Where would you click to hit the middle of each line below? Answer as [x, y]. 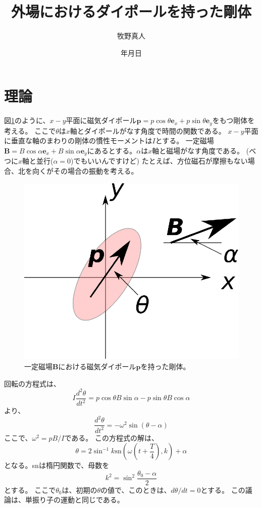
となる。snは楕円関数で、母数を [57, 465]
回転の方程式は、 [32, 383]
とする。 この [223, 490]
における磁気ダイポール [97, 366]
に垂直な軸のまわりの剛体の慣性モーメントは [78, 141]
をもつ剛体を [233, 120]
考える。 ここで [30, 130]
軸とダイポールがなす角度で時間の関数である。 [148, 130]
